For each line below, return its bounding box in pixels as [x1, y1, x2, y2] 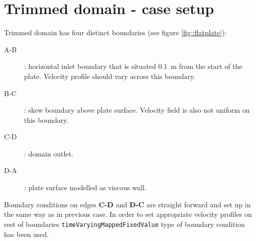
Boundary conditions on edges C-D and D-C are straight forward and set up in [4, 199, 251, 209]
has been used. [4, 228, 49, 239]
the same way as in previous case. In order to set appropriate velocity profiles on [4, 209, 252, 219]
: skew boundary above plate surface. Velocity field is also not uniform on [24, 105, 250, 115]
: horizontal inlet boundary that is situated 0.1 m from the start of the [24, 61, 242, 71]
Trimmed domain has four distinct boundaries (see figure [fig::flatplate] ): [4, 27, 227, 38]
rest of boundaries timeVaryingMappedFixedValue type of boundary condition [4, 218, 245, 229]
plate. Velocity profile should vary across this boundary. [24, 70, 196, 81]
